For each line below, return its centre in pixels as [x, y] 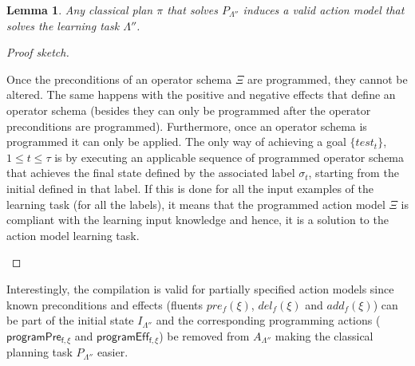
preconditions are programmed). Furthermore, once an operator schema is [187, 126]
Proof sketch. [38, 52]
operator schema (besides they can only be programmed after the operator [189, 110]
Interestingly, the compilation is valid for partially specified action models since [200, 288]
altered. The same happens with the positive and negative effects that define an [201, 94]
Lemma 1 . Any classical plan [80, 10]
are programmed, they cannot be [327, 79]
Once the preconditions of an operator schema [119, 79]
